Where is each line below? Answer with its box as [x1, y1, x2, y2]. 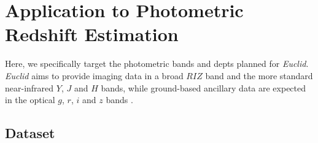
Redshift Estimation [5, 21, 179, 47]
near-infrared [5, 81, 54, 94]
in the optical [5, 93, 55, 106]
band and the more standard [205, 69, 313, 82]
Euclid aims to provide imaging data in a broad [5, 69, 184, 82]
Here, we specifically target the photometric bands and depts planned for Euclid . [5, 57, 309, 70]
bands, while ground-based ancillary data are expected [101, 81, 306, 94]
